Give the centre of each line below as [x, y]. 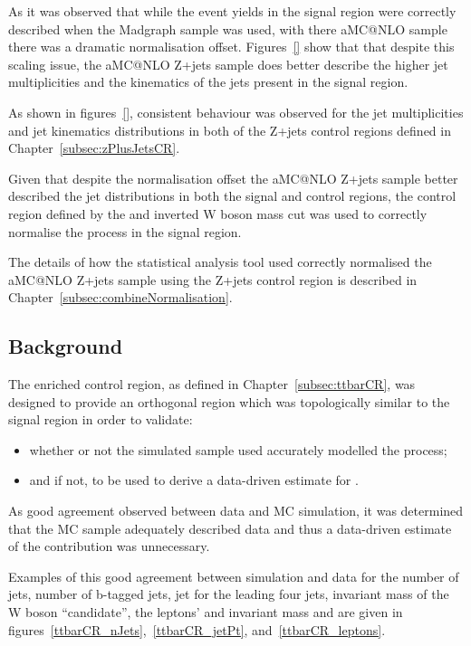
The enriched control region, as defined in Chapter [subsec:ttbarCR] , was [212, 384]
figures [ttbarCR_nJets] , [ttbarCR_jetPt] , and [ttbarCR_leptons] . [197, 629]
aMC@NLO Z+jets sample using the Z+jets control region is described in [213, 279]
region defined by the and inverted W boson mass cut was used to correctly [218, 213]
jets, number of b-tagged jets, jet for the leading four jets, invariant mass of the [229, 594]
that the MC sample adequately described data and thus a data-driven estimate [230, 528]
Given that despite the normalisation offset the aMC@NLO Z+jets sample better [233, 178]
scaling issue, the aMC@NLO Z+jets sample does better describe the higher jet [228, 64]
